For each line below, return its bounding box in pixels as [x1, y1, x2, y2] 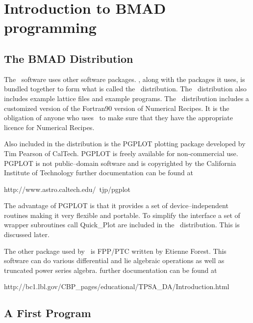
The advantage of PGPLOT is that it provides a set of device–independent [4, 200, 228, 211]
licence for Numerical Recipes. [4, 122, 95, 132]
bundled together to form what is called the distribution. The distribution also [4, 83, 247, 94]
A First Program [4, 305, 91, 321]
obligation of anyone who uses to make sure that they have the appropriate [4, 112, 233, 123]
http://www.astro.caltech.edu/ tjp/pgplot [4, 184, 130, 194]
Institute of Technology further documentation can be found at [4, 167, 193, 178]
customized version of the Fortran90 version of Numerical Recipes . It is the [4, 103, 229, 113]
